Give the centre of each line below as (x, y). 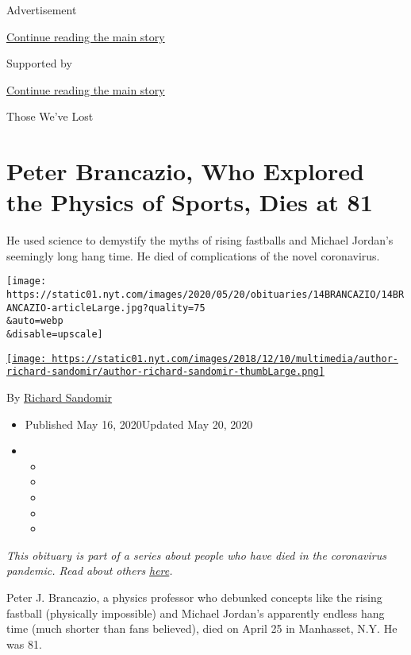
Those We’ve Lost (50, 116)
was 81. (24, 643)
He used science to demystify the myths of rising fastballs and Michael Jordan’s (200, 240)
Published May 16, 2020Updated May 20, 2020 (139, 424)
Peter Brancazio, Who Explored (185, 171)
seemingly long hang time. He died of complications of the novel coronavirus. (193, 255)
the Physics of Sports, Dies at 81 (190, 202)
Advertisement (42, 10)
